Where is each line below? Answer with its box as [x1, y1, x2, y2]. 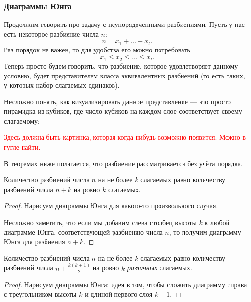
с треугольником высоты [4, 289, 77, 299]
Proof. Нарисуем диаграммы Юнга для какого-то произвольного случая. [4, 201, 218, 211]
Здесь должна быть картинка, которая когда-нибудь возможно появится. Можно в [4, 132, 246, 142]
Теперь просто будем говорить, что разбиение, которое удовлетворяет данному [4, 60, 238, 71]
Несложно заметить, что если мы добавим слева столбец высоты [4, 217, 197, 227]
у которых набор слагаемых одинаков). [4, 80, 120, 90]
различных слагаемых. [127, 262, 192, 273]
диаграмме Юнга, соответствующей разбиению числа [4, 226, 163, 237]
